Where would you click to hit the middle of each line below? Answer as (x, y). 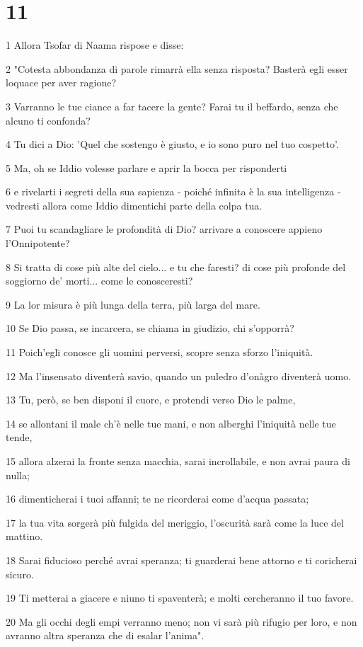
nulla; (18, 475)
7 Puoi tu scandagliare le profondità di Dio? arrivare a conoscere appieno (164, 229)
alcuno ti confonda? (48, 120)
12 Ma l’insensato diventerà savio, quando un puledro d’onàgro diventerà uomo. (179, 376)
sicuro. (20, 574)
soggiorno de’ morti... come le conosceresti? (99, 281)
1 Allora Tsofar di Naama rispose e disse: (95, 45)
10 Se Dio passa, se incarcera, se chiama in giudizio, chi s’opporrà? (150, 328)
